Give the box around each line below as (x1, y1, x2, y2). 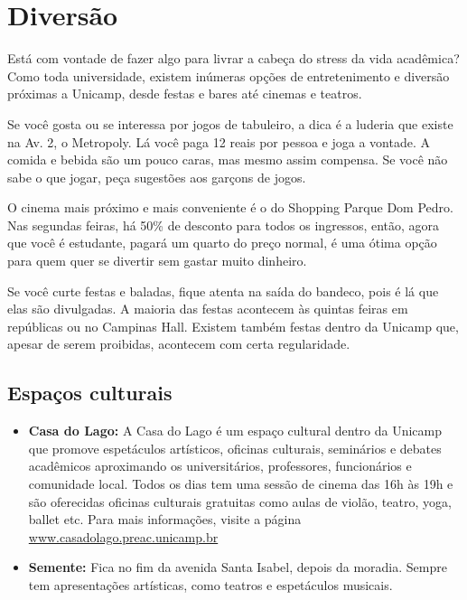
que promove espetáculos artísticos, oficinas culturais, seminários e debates (28, 438, 442, 457)
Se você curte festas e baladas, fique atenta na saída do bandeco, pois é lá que (7, 281, 439, 300)
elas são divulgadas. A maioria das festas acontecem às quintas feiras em (7, 299, 408, 318)
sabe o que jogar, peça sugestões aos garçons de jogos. (7, 167, 306, 186)
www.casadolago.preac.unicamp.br (28, 527, 219, 546)
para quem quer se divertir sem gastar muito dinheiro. (7, 251, 307, 270)
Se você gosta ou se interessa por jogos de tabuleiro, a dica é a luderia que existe (7, 114, 453, 133)
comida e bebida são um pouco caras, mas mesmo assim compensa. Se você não (7, 150, 448, 169)
